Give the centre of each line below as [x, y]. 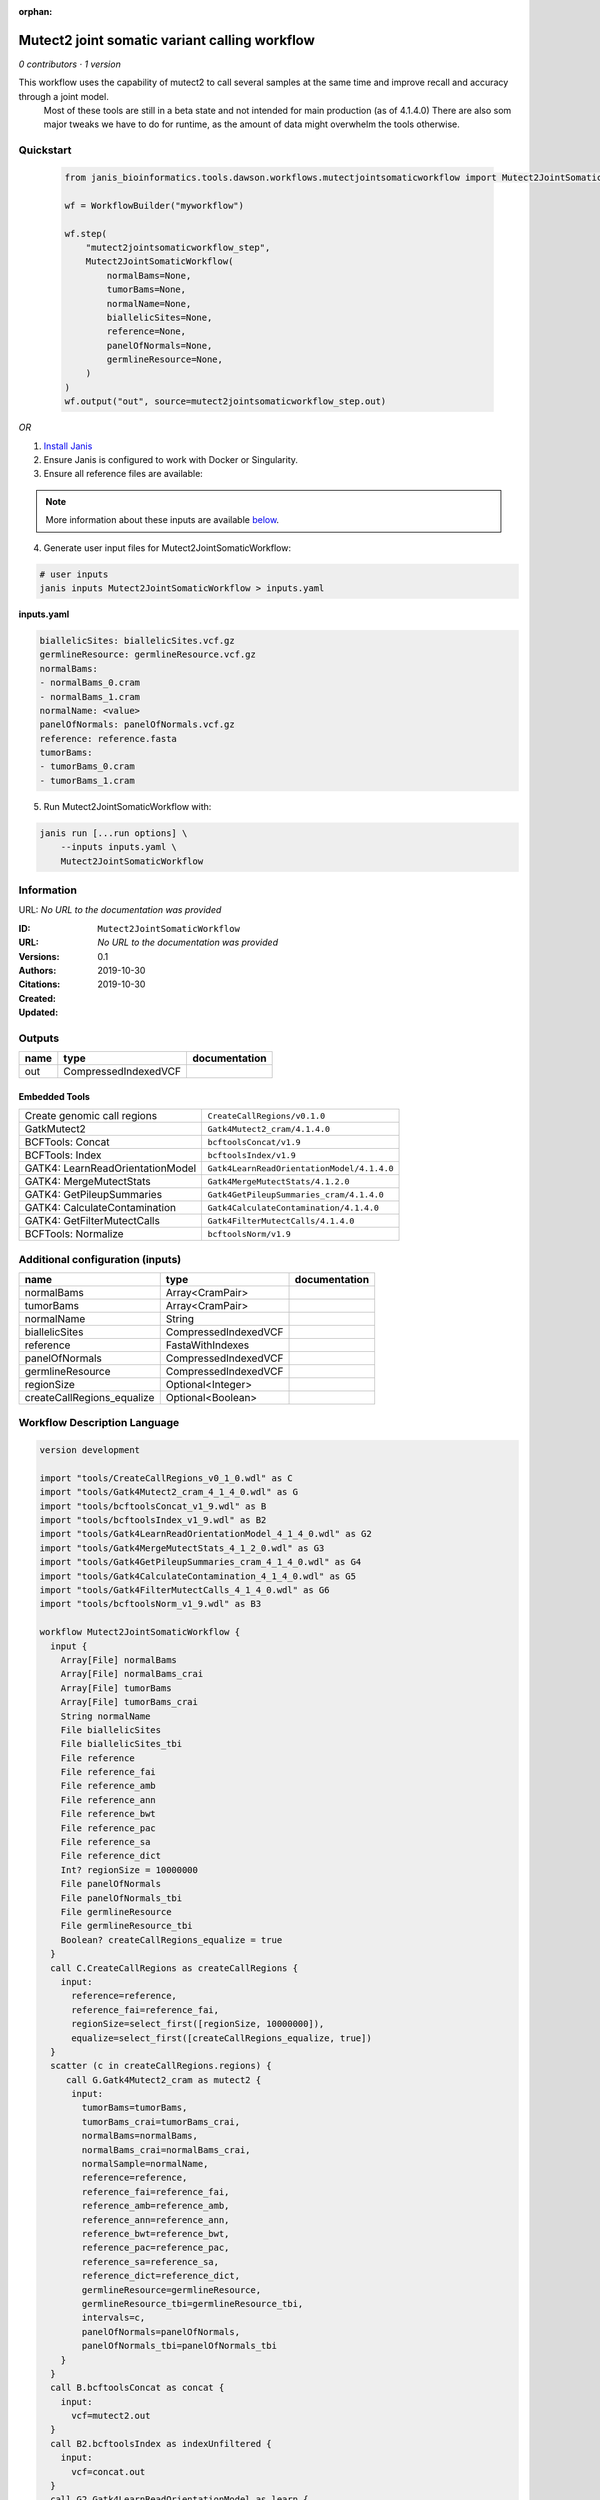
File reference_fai [108, 1772]
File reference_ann [108, 1799]
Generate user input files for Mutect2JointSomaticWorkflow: [167, 547]
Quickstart [45, 150]
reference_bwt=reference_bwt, [155, 2233]
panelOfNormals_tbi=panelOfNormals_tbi [179, 2346]
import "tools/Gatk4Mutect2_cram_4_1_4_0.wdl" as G [169, 1492]
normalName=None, [149, 303]
